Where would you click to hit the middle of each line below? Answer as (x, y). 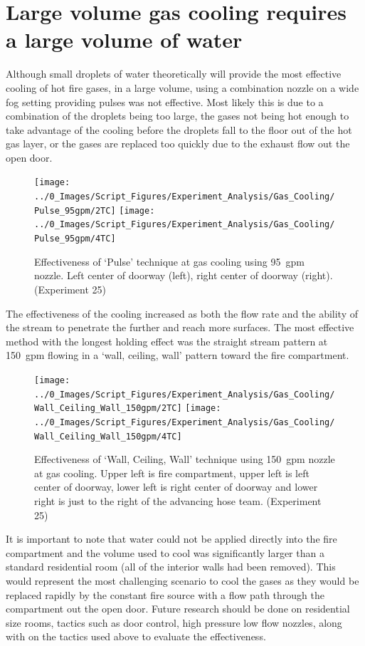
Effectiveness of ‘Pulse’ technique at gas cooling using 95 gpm (169, 261)
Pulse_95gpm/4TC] (75, 239)
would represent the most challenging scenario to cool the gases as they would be (182, 580)
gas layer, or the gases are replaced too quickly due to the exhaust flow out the (178, 144)
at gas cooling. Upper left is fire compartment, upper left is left (172, 473)
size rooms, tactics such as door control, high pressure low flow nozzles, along (174, 622)
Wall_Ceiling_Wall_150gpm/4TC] (108, 436)
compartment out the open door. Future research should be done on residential (178, 609)
